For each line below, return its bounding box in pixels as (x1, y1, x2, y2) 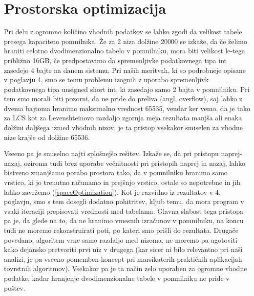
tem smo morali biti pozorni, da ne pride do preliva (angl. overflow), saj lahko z (4, 93, 243, 104)
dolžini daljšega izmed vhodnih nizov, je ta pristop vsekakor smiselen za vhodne (4, 122, 243, 133)
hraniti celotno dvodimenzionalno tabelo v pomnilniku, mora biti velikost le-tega (4, 46, 245, 56)
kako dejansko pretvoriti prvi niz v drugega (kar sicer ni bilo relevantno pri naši (4, 244, 243, 254)
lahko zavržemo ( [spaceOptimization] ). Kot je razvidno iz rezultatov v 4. (4, 186, 221, 197)
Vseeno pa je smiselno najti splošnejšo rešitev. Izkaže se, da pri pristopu (4, 148, 219, 159)
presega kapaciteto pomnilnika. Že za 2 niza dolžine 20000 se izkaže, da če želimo (4, 36, 247, 46)
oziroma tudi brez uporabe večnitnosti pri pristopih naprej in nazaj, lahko (24, 158, 245, 168)
